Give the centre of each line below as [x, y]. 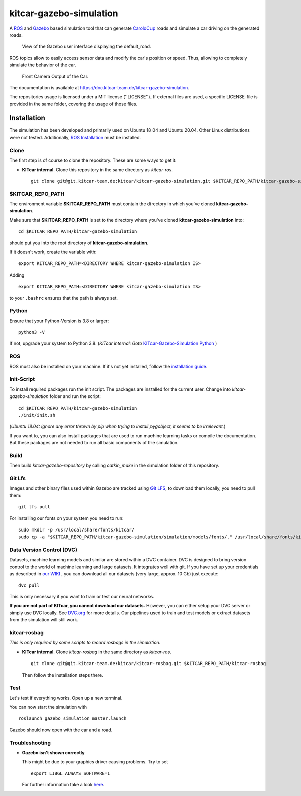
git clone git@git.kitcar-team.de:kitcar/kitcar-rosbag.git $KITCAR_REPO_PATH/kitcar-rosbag [148, 664]
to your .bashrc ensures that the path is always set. [63, 298]
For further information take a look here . [63, 785]
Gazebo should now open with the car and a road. [61, 730]
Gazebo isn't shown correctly [53, 752]
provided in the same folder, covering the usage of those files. [73, 104]
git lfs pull [34, 507]
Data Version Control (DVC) [43, 550]
